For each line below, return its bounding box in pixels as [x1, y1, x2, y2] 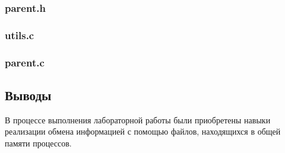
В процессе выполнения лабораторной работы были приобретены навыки [5, 113, 271, 126]
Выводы [5, 85, 52, 104]
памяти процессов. [5, 136, 72, 149]
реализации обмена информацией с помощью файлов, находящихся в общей [5, 125, 281, 138]
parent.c [5, 55, 45, 69]
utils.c [5, 27, 34, 42]
